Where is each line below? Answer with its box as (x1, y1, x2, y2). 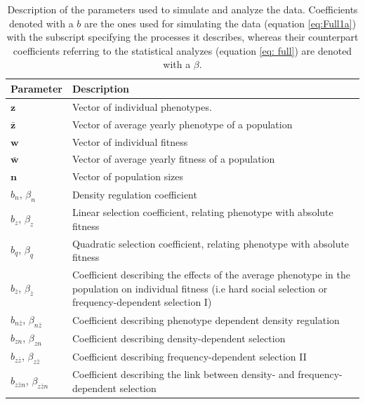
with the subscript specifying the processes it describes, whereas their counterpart (6, 29, 359, 44)
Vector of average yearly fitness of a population (72, 151, 275, 166)
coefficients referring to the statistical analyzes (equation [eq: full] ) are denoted (13, 43, 352, 58)
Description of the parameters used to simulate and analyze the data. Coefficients (7, 2, 358, 16)
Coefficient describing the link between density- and (72, 367, 295, 382)
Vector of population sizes (72, 169, 183, 184)
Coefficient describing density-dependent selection (72, 330, 286, 345)
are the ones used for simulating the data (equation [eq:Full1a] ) (84, 15, 357, 30)
